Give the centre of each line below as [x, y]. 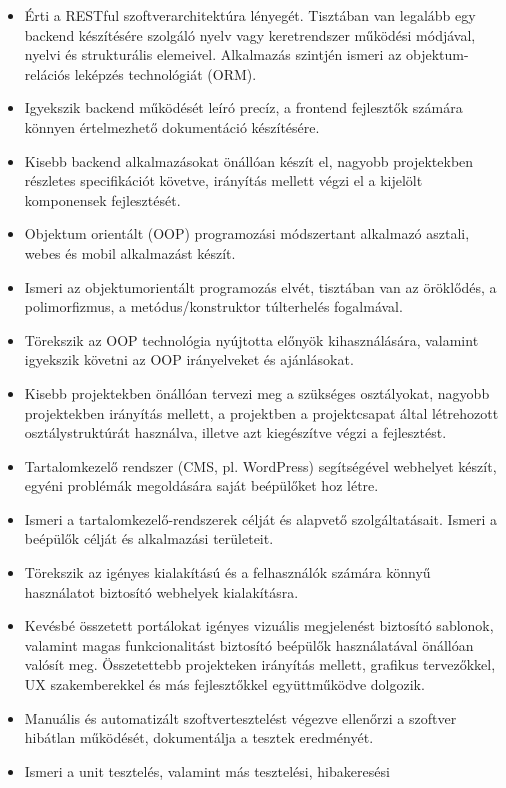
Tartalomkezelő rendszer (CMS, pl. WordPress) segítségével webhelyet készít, [260, 465]
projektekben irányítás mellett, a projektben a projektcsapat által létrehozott [261, 412]
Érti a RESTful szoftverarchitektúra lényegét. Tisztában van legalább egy [250, 15]
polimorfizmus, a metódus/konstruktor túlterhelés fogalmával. [213, 306]
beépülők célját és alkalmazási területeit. [149, 538]
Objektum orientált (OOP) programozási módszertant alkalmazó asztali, [247, 233]
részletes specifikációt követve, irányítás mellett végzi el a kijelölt [223, 180]
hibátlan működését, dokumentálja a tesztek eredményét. [199, 737]
